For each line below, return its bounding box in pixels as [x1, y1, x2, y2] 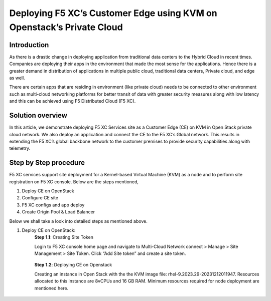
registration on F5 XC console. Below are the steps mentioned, [9, 178, 139, 185]
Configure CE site [22, 195, 59, 201]
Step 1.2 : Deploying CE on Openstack [34, 262, 112, 268]
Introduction [9, 41, 49, 49]
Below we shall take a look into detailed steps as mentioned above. [9, 218, 148, 224]
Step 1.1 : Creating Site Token [34, 234, 94, 240]
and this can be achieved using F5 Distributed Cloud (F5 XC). [9, 98, 136, 104]
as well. [9, 75, 25, 81]
